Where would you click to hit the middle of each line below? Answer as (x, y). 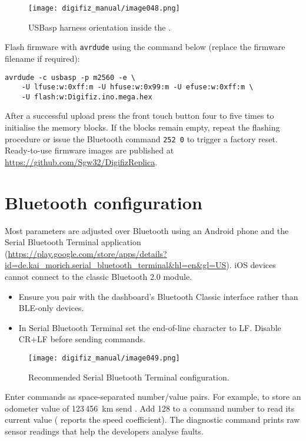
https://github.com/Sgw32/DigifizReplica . (81, 161)
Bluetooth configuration (104, 202)
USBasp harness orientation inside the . (100, 27)
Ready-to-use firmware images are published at (89, 150)
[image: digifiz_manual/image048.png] (104, 8)
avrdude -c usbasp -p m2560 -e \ (70, 77)
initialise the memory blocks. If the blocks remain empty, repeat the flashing (142, 127)
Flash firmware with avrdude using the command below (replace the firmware (145, 47)
